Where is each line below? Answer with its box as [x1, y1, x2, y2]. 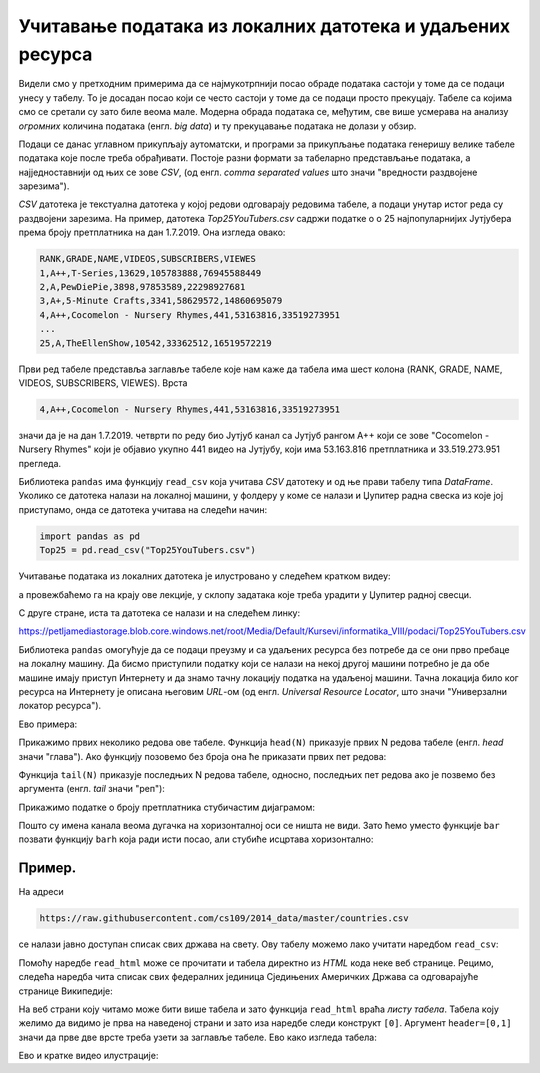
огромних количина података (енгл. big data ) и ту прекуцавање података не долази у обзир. [18, 120, 417, 132]
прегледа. [18, 457, 62, 469]
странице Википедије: [18, 985, 114, 997]
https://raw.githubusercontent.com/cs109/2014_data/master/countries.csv [39, 913, 409, 924]
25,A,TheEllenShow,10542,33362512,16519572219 [39, 337, 272, 349]
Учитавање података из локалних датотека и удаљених [18, 15, 511, 37]
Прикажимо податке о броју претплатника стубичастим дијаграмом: [18, 801, 315, 813]
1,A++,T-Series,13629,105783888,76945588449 [39, 267, 262, 279]
